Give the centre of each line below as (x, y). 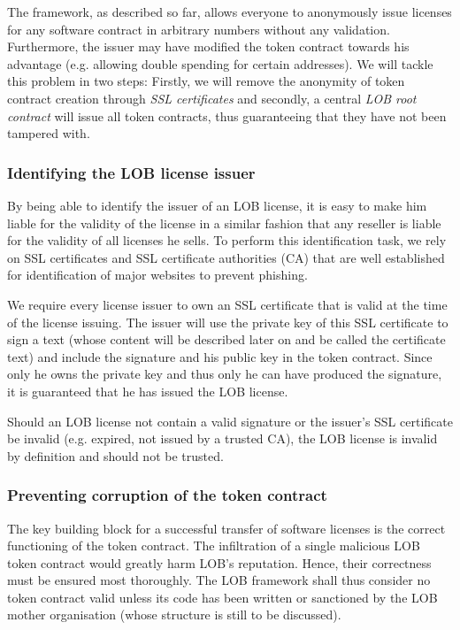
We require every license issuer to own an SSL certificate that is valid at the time (227, 304)
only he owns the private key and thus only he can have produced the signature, (225, 374)
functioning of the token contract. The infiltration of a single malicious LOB (214, 545)
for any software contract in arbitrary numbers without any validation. (199, 29)
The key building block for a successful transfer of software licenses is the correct (226, 528)
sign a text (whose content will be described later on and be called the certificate (226, 339)
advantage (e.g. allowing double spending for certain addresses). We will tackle (220, 63)
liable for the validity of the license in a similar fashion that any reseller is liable (224, 223)
